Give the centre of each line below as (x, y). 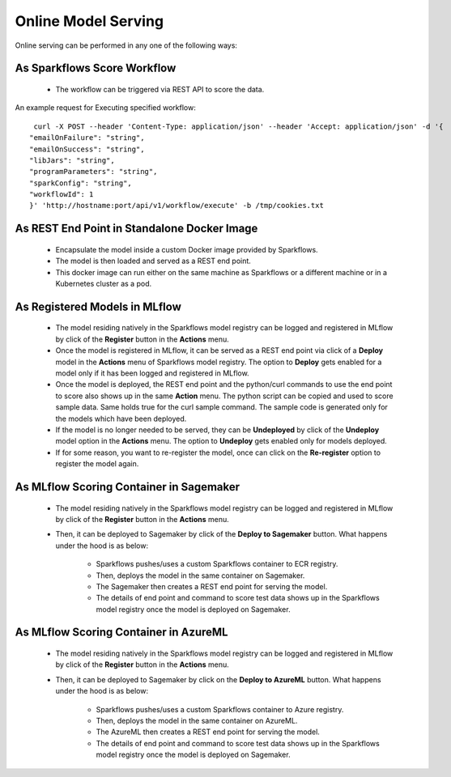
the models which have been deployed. (121, 418)
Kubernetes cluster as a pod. (104, 284)
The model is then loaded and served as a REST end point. (153, 261)
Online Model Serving (89, 21)
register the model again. (97, 464)
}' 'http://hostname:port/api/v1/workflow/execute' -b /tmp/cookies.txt (177, 206)
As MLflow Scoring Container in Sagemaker (128, 487)
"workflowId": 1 (62, 195)
